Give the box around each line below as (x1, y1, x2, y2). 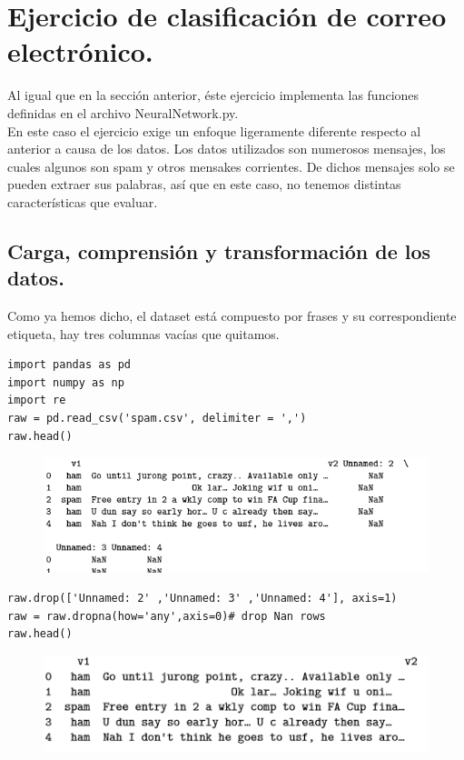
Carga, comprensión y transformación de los (7, 236, 431, 265)
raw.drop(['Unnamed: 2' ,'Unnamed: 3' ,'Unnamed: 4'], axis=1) (7, 592, 398, 605)
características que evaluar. (7, 192, 158, 211)
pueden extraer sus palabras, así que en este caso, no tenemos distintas (7, 175, 401, 194)
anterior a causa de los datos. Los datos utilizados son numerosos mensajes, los (7, 139, 446, 158)
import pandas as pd (7, 358, 132, 372)
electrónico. (7, 33, 153, 70)
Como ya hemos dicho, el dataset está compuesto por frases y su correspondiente (7, 306, 457, 325)
